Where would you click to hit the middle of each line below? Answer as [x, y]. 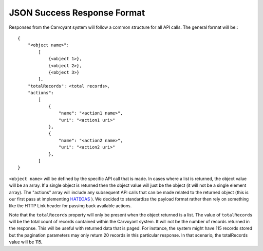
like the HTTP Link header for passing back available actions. [70, 206]
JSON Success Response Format [77, 13]
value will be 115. [26, 242]
